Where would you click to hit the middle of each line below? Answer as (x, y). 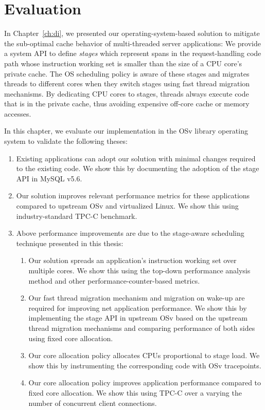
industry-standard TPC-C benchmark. (77, 216)
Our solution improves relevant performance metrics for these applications (133, 195)
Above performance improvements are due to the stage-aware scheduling (130, 233)
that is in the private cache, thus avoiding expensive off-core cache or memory (127, 104)
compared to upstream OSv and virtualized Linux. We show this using (127, 206)
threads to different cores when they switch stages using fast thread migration (127, 83)
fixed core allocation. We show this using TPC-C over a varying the (135, 392)
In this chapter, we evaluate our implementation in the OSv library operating (126, 131)
